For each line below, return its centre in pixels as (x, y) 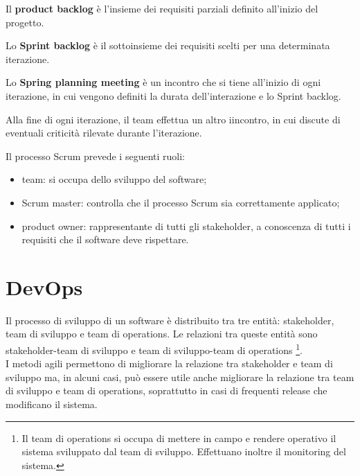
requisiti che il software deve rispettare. (105, 239)
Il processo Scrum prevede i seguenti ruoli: (95, 156)
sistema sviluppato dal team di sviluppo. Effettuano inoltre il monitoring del (184, 451)
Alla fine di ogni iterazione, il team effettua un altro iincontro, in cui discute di (173, 119)
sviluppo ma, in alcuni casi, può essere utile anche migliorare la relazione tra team (180, 377)
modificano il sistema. (52, 404)
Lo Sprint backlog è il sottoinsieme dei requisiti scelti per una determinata (168, 45)
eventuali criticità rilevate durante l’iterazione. (104, 133)
